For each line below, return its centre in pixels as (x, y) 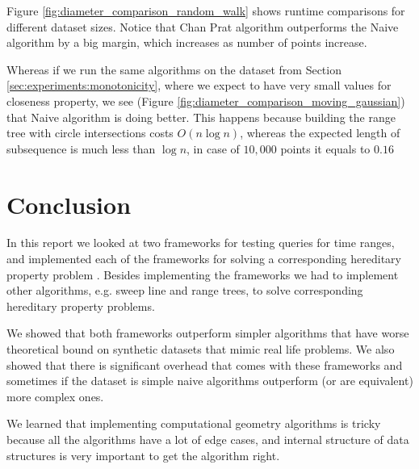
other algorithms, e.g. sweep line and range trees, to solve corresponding (185, 290)
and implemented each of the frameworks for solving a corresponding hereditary (204, 259)
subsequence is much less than (81, 148)
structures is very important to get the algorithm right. (143, 455)
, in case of (213, 148)
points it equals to (325, 148)
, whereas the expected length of (320, 133)
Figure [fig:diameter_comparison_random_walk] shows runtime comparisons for (206, 10)
